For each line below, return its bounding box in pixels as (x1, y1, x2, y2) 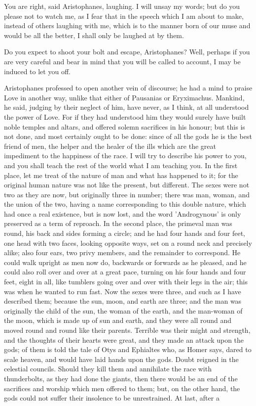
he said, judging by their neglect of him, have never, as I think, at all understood (4, 102, 249, 112)
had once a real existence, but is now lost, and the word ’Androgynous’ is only (4, 208, 241, 219)
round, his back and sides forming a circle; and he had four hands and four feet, (4, 228, 246, 238)
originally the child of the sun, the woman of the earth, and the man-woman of (4, 305, 243, 316)
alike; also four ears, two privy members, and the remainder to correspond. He (4, 247, 241, 258)
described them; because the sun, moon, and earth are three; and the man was (4, 296, 242, 306)
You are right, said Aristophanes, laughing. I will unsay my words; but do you (4, 1, 240, 11)
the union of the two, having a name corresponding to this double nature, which (4, 199, 246, 209)
